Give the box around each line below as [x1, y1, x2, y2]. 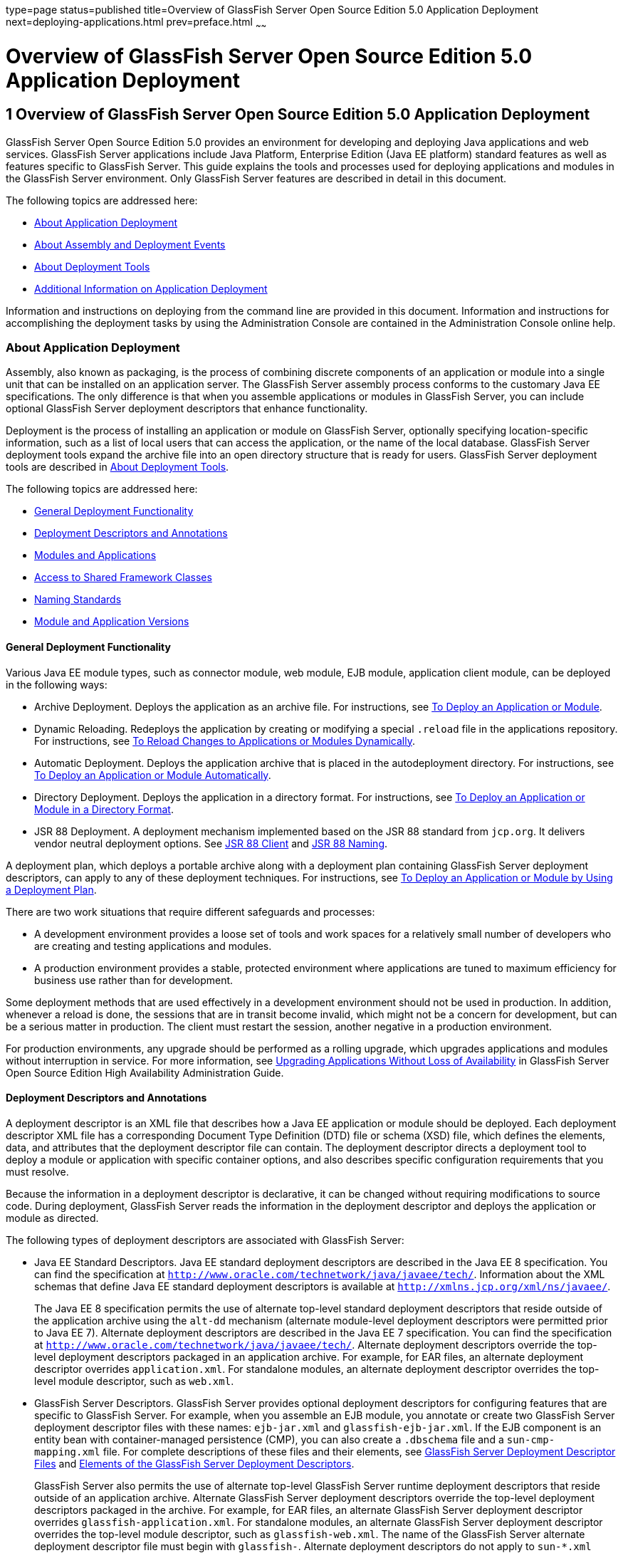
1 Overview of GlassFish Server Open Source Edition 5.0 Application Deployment [6, 105, 590, 124]
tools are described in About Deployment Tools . [6, 461, 229, 474]
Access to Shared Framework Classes [34, 571, 212, 584]
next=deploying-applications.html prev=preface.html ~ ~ [6, 16, 267, 31]
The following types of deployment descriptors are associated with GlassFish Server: [6, 1233, 404, 1246]
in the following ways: [6, 678, 108, 691]
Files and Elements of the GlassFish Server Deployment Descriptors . [34, 1457, 355, 1470]
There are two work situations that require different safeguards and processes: [6, 905, 375, 918]
